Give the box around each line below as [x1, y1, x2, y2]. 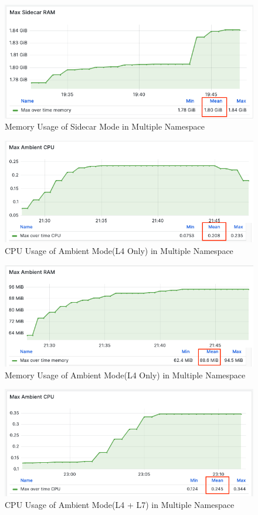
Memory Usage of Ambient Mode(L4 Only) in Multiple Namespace [5, 368, 246, 381]
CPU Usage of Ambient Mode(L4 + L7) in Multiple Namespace [5, 499, 235, 511]
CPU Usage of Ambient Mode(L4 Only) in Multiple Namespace [5, 244, 233, 256]
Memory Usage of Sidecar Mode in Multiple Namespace [5, 120, 205, 133]
